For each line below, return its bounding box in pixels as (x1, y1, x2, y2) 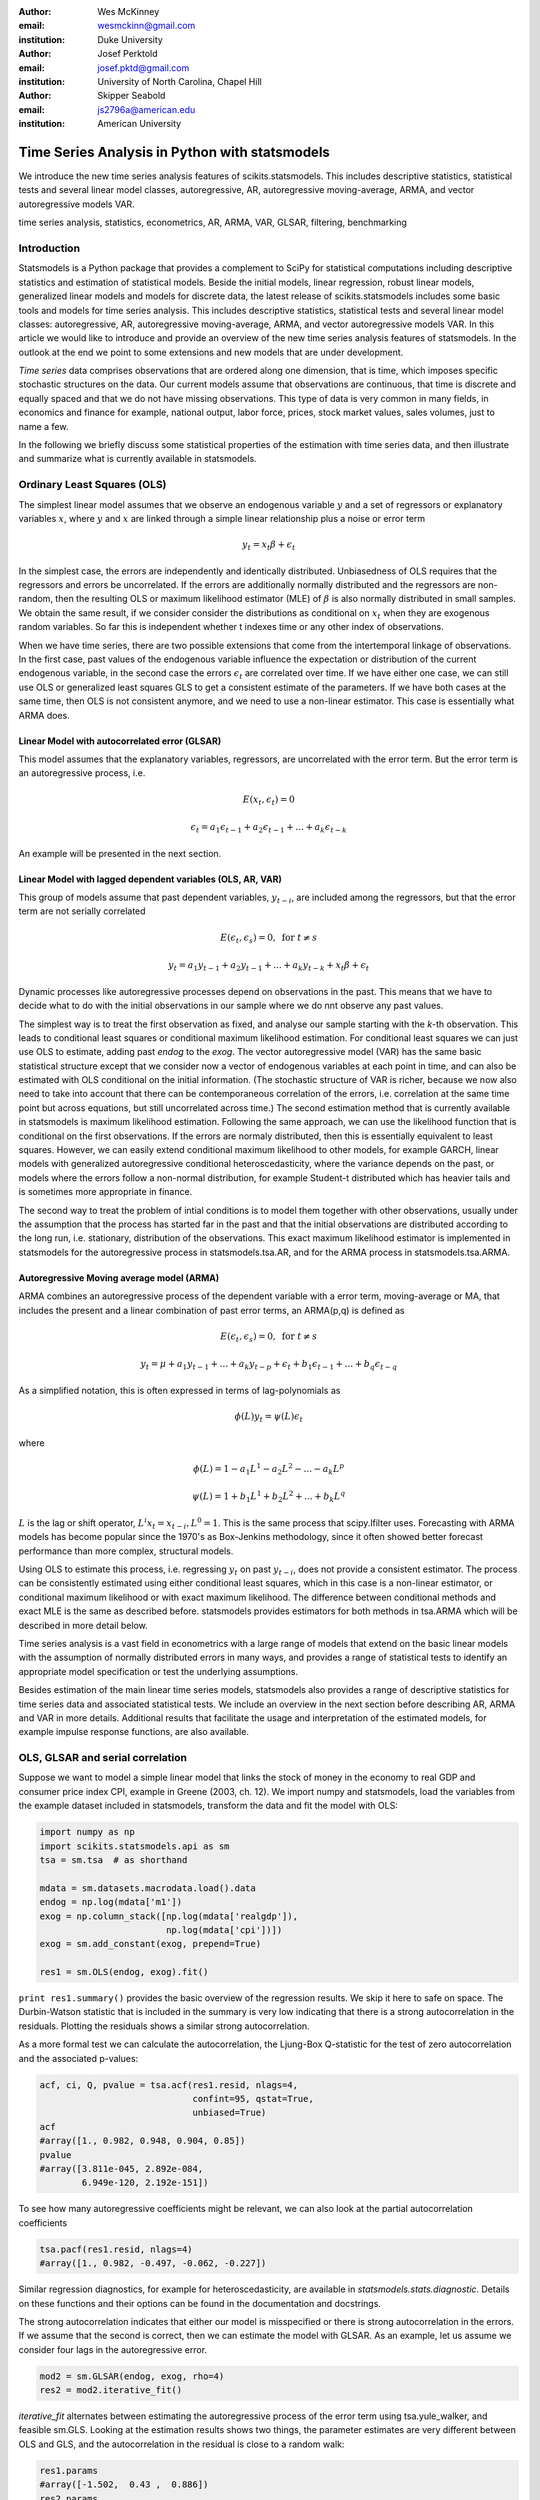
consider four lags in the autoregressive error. (18, 2343, 208, 2355)
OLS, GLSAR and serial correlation (18, 1751, 187, 1765)
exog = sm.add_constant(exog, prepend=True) (39, 1938, 262, 1950)
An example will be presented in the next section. (18, 847, 222, 859)
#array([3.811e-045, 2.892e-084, (39, 2163, 204, 2174)
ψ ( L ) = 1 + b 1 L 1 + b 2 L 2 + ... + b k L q (191, 1489, 346, 1505)
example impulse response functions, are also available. (18, 1726, 250, 1738)
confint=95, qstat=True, (192, 2093, 314, 2105)
